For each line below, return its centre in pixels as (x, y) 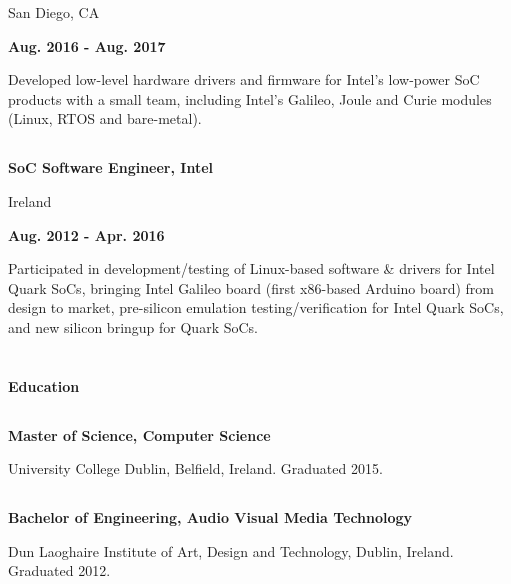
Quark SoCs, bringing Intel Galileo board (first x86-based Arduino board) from (251, 287)
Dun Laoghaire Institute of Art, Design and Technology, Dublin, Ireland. (231, 550)
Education (44, 385)
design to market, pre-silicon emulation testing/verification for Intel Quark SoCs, (256, 307)
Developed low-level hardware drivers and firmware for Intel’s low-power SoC (244, 79)
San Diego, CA (54, 12)
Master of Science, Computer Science (139, 434)
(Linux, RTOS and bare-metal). (105, 118)
